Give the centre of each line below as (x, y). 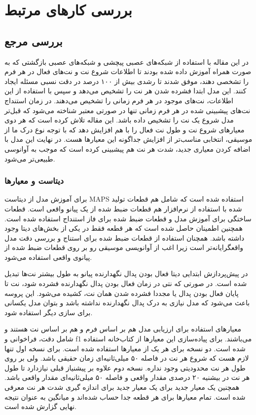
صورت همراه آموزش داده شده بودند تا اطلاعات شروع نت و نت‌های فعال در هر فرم (128, 71)
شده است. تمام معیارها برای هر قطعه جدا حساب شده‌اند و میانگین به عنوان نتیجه (125, 396)
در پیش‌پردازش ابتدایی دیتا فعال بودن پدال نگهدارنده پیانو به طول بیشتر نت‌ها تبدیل (126, 273)
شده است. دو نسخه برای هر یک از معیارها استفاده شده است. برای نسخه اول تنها (125, 348)
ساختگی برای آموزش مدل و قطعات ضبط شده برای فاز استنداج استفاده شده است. (128, 218)
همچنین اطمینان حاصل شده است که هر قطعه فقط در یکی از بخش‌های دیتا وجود (124, 228)
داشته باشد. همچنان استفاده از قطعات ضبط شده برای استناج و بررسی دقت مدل (125, 237)
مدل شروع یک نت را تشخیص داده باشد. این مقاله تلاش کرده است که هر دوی (119, 120)
